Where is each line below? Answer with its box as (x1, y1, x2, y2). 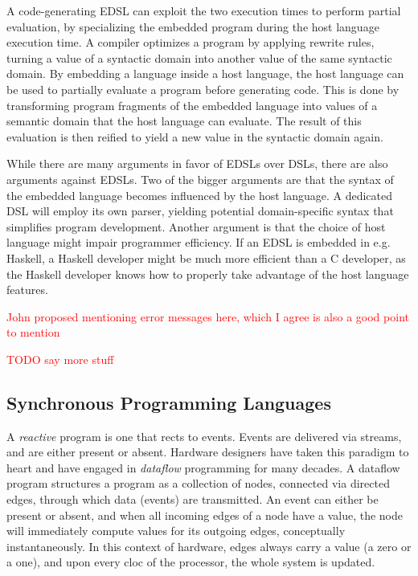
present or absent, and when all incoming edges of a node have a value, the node (6, 506, 404, 523)
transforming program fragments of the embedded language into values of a (6, 96, 378, 113)
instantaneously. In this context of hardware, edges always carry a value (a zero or (6, 537, 412, 554)
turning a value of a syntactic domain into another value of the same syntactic (6, 49, 392, 66)
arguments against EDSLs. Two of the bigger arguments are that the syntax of (6, 170, 394, 187)
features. (6, 281, 48, 298)
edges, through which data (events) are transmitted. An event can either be (6, 491, 379, 508)
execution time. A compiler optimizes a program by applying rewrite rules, (6, 34, 375, 51)
